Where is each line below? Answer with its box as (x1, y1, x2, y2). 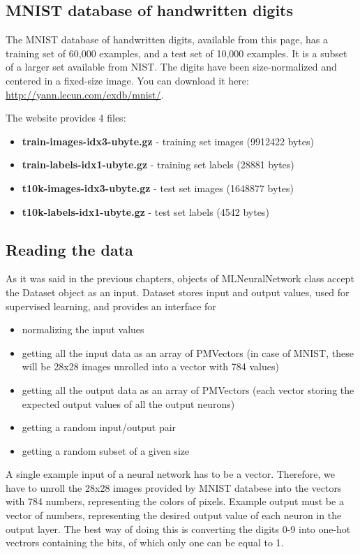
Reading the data (6, 238, 133, 260)
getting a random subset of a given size (22, 443, 190, 458)
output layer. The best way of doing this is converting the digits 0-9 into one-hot (6, 521, 351, 536)
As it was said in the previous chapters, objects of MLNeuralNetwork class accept (6, 271, 354, 286)
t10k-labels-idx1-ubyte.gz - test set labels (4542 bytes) (22, 204, 269, 219)
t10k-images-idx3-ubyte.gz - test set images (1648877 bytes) (22, 180, 294, 195)
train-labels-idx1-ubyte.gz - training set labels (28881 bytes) (22, 157, 294, 172)
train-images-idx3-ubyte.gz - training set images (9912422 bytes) (22, 133, 314, 148)
